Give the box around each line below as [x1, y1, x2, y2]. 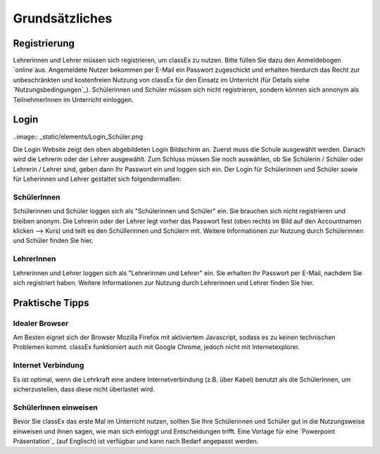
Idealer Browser [13, 318, 69, 328]
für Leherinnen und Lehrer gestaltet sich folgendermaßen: [13, 175, 182, 183]
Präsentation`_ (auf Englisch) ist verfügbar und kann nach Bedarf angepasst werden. [13, 436, 259, 445]
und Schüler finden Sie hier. [13, 237, 94, 245]
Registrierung [13, 37, 75, 49]
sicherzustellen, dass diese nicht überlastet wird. [13, 385, 155, 393]
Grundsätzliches [13, 11, 113, 26]
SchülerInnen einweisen [13, 402, 98, 412]
